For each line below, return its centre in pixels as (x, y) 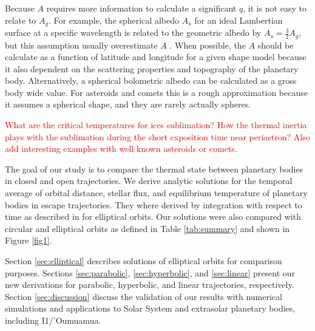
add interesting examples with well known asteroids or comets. (121, 148)
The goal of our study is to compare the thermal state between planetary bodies (154, 169)
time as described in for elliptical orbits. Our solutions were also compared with (153, 217)
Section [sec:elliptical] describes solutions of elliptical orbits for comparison (144, 261)
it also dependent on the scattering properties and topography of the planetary (152, 68)
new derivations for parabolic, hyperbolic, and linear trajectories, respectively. (150, 285)
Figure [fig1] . (29, 240)
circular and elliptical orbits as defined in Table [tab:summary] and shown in (147, 228)
